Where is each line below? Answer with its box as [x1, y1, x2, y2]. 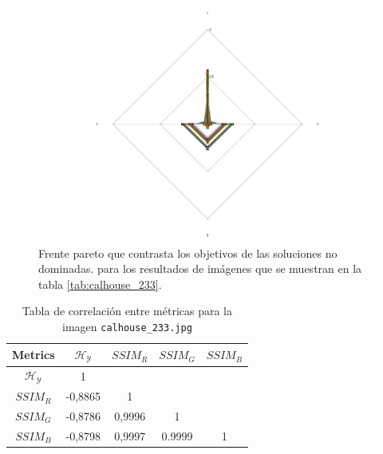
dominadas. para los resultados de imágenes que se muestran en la [38, 260, 362, 277]
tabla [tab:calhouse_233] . [38, 275, 162, 292]
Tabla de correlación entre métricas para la [22, 302, 233, 319]
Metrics [12, 346, 55, 363]
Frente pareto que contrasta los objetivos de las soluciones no [38, 244, 338, 261]
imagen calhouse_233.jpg [62, 318, 192, 335]
